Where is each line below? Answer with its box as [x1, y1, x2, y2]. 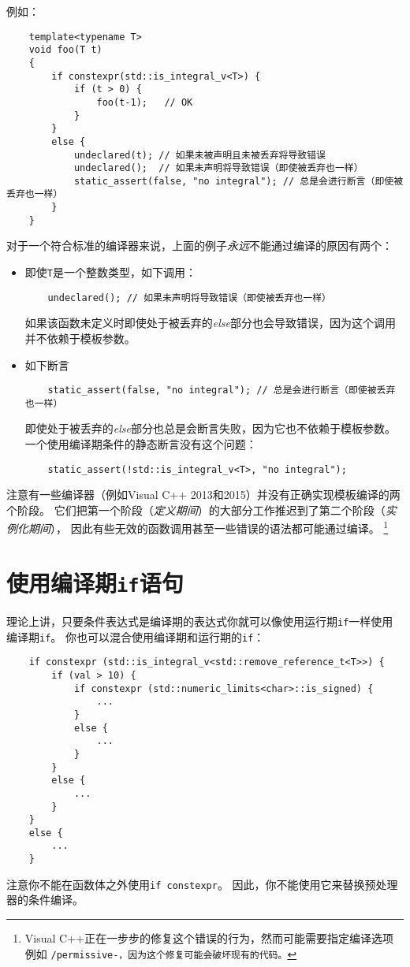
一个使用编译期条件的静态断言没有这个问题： [24, 436, 257, 452]
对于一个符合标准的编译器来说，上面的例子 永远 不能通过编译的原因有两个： [6, 237, 393, 254]
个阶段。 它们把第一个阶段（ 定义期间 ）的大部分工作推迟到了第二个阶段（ [6, 501, 386, 518]
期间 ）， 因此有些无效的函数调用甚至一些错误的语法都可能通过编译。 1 [28, 518, 389, 537]
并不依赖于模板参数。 [24, 329, 136, 346]
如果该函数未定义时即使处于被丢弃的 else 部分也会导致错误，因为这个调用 [24, 314, 396, 331]
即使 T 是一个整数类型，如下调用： [24, 264, 196, 281]
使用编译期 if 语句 [6, 566, 184, 598]
